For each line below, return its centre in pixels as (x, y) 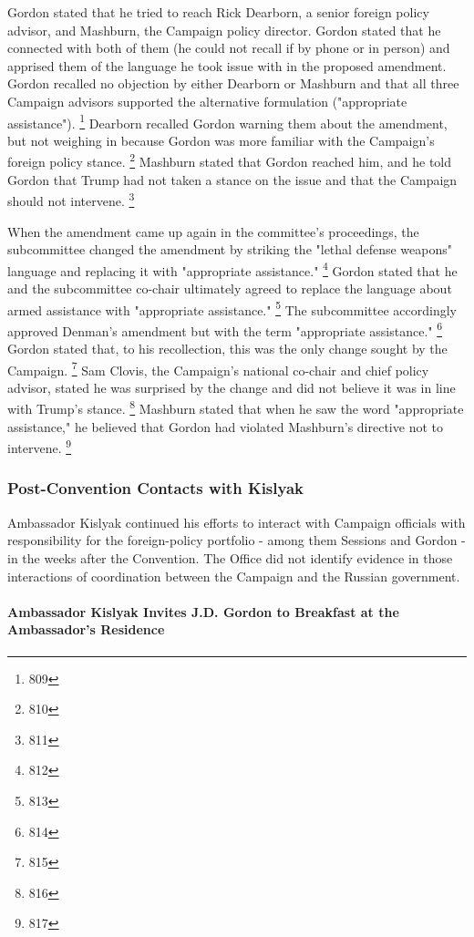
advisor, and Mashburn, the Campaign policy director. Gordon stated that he (224, 30)
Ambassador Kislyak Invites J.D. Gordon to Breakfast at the (203, 611)
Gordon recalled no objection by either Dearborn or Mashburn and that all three (233, 83)
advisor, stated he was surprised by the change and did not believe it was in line (232, 387)
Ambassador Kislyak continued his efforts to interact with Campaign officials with (237, 522)
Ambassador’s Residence (86, 629)
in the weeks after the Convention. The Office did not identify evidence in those (230, 557)
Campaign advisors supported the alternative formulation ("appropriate (207, 101)
